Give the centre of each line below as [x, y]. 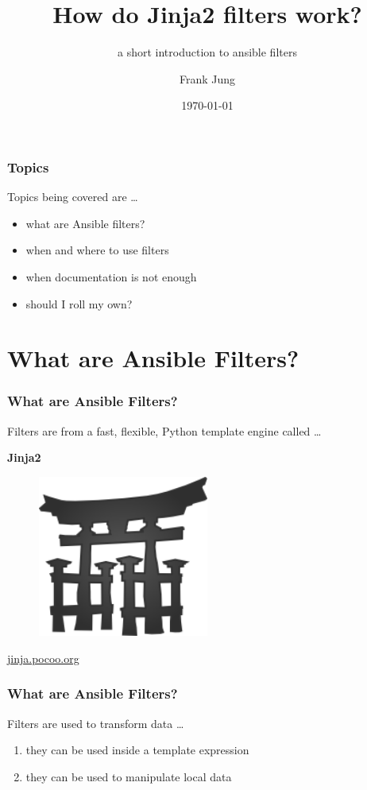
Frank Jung [207, 78]
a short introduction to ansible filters [207, 52]
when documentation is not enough [111, 276]
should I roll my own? [79, 303]
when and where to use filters [97, 250]
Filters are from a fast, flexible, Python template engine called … [164, 430]
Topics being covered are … [73, 197]
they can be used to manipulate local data [129, 776]
